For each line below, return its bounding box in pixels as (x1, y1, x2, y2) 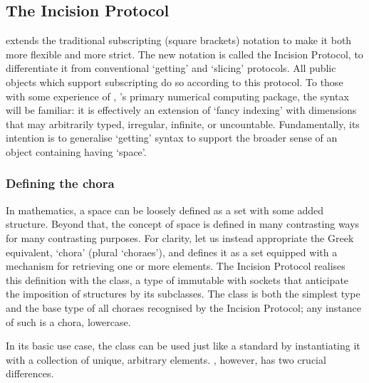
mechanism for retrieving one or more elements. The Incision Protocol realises (6, 258, 345, 273)
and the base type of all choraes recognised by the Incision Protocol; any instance (6, 300, 361, 315)
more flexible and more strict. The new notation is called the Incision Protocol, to (6, 46, 363, 61)
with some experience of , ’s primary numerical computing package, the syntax (6, 88, 349, 103)
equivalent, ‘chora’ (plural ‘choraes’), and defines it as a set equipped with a (6, 244, 338, 259)
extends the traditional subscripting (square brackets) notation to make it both (6, 33, 352, 48)
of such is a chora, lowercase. (6, 314, 131, 329)
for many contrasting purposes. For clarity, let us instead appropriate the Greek (6, 230, 354, 245)
